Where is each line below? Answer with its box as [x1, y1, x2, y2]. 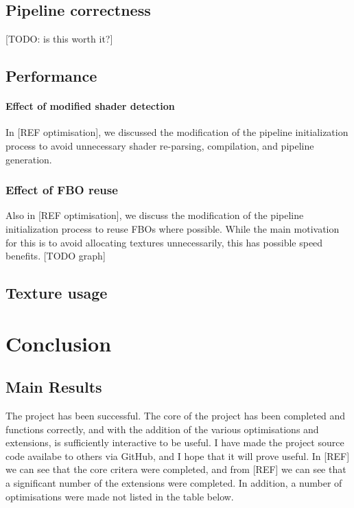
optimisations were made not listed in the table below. [5, 489, 234, 503]
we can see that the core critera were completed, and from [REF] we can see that [5, 462, 346, 476]
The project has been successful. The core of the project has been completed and [5, 408, 346, 423]
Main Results [5, 376, 102, 397]
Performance [5, 65, 97, 86]
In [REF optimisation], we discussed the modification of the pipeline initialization [5, 125, 349, 139]
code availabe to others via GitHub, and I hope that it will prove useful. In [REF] [5, 448, 350, 463]
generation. [5, 152, 52, 166]
